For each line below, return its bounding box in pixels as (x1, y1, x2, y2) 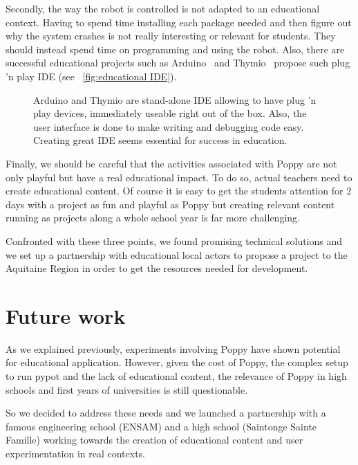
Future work (6, 301, 126, 329)
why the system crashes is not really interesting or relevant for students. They (6, 28, 336, 43)
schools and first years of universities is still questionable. (6, 382, 248, 396)
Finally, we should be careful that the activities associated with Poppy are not (6, 156, 337, 170)
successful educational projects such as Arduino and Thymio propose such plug (6, 55, 350, 70)
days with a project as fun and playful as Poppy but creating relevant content (6, 197, 335, 211)
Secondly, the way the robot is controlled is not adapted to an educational (6, 1, 320, 15)
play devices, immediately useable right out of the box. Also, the (33, 106, 307, 120)
